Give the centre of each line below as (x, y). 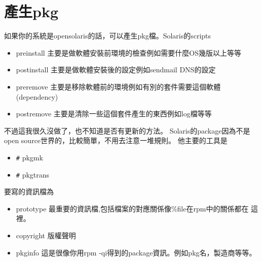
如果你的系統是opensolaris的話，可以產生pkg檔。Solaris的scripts (108, 36)
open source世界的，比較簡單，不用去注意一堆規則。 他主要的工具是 (116, 140)
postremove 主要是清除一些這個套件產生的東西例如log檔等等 (114, 114)
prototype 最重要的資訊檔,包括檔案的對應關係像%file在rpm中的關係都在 (132, 208)
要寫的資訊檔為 (29, 191)
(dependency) (37, 96)
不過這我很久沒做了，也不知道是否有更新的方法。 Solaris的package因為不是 (127, 130)
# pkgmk (29, 157)
